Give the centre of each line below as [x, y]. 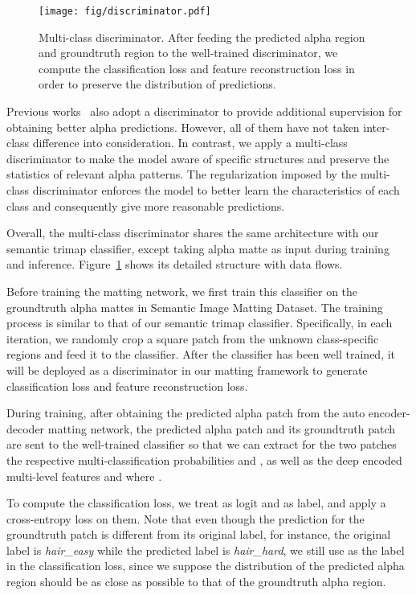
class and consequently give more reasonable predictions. [146, 205]
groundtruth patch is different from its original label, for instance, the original [199, 534]
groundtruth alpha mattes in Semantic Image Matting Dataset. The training [195, 307]
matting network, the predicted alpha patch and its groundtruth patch [222, 428]
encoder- [389, 413]
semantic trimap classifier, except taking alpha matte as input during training [198, 248]
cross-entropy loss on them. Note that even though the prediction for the [186, 518]
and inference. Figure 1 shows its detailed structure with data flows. [175, 264]
